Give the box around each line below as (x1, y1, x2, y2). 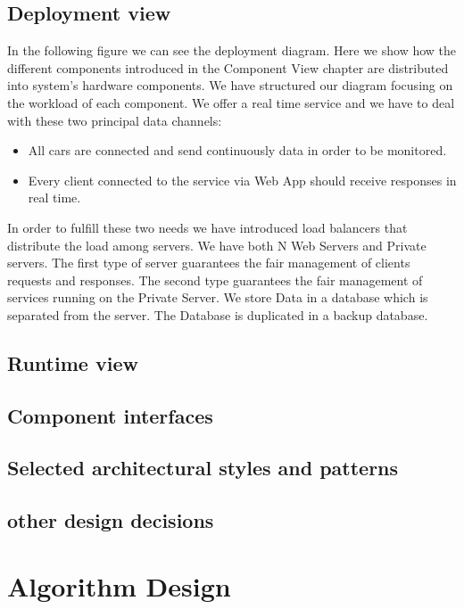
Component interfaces (7, 401, 213, 429)
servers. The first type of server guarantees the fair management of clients (7, 253, 410, 272)
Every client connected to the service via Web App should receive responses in (28, 170, 457, 189)
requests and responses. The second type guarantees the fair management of (7, 270, 423, 289)
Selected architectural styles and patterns (7, 454, 399, 481)
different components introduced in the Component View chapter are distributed (7, 58, 449, 77)
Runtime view (7, 349, 138, 376)
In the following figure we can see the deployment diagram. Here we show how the (7, 41, 457, 60)
